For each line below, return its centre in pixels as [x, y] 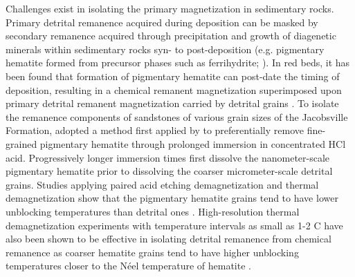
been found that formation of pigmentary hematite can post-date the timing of [173, 76]
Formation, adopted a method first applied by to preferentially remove [155, 130]
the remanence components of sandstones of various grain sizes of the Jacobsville [177, 116]
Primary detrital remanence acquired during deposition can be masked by [162, 22]
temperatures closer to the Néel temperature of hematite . [128, 266]
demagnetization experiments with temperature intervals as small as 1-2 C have [174, 225]
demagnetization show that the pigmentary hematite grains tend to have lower [172, 198]
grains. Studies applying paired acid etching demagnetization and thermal [162, 184]
